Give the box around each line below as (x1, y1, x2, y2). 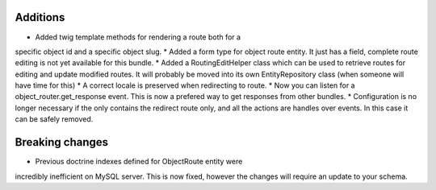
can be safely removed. (15, 114, 94, 124)
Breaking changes (15, 135, 109, 149)
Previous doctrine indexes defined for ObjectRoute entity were (35, 157, 243, 167)
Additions (15, 10, 65, 24)
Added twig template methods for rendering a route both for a (35, 32, 241, 42)
